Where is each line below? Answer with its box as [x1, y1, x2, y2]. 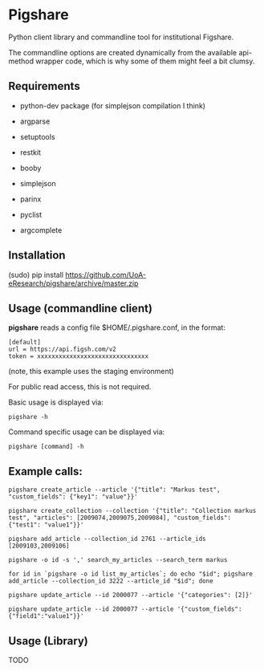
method [8, 56, 35, 66]
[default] [8, 339, 42, 347]
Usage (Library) [8, 634, 88, 648]
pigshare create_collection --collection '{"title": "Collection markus [8, 507, 257, 515]
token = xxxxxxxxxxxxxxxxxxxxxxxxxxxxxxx [8, 352, 149, 360]
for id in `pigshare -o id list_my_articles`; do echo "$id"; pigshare [8, 570, 253, 579]
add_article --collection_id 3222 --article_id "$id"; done [8, 577, 214, 585]
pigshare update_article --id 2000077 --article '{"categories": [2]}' [8, 592, 253, 600]
